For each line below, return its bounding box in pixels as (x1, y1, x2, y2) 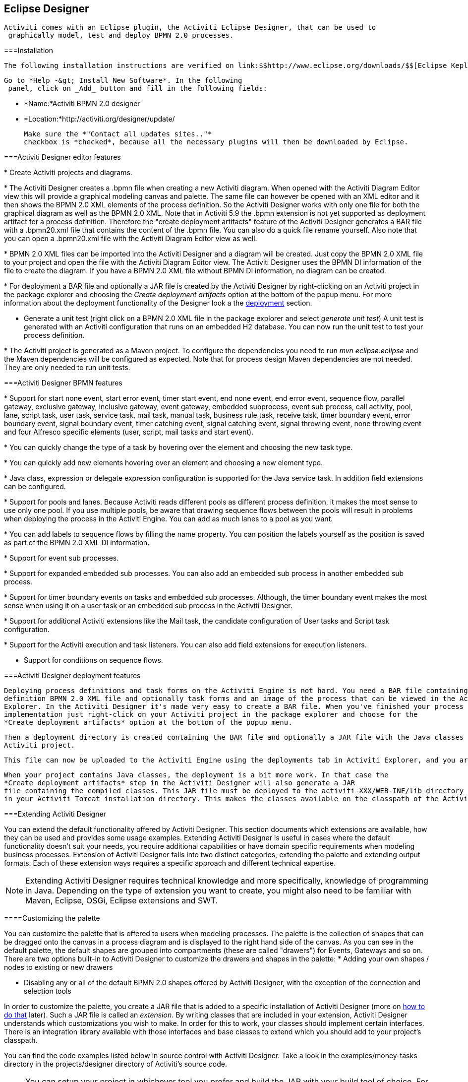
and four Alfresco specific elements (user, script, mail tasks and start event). (4, 428, 254, 437)
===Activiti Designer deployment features (4, 671, 141, 680)
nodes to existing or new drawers (4, 963, 113, 972)
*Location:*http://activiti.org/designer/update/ (24, 115, 175, 124)
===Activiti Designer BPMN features (4, 379, 122, 387)
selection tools (24, 987, 71, 996)
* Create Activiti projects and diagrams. (4, 168, 132, 177)
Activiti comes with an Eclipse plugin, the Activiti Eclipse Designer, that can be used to (4, 23, 376, 32)
